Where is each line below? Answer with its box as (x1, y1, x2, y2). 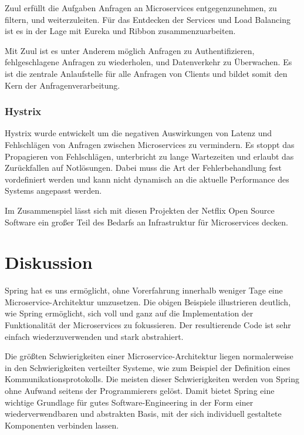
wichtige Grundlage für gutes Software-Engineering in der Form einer (5, 396, 254, 408)
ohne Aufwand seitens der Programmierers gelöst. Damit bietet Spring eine (5, 385, 275, 396)
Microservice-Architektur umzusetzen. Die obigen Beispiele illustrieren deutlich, (5, 295, 291, 308)
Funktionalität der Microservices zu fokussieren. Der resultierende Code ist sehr (5, 319, 291, 331)
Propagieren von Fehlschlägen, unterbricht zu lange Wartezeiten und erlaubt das (5, 150, 294, 162)
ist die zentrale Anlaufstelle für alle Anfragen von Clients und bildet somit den (5, 67, 288, 79)
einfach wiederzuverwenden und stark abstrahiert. (5, 330, 184, 342)
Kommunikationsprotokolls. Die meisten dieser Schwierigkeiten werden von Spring (5, 373, 299, 385)
